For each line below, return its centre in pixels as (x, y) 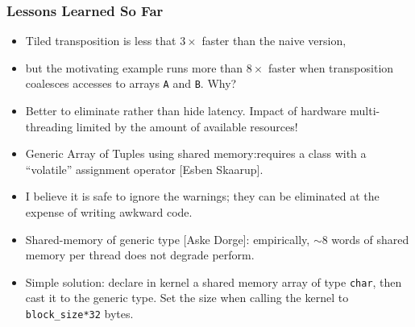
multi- (365, 111)
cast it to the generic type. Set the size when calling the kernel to (187, 298)
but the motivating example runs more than (134, 67)
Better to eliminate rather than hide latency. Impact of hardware (186, 111)
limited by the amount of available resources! (187, 126)
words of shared (370, 239)
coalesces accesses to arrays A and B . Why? (131, 83)
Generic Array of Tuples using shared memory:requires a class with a (196, 153)
